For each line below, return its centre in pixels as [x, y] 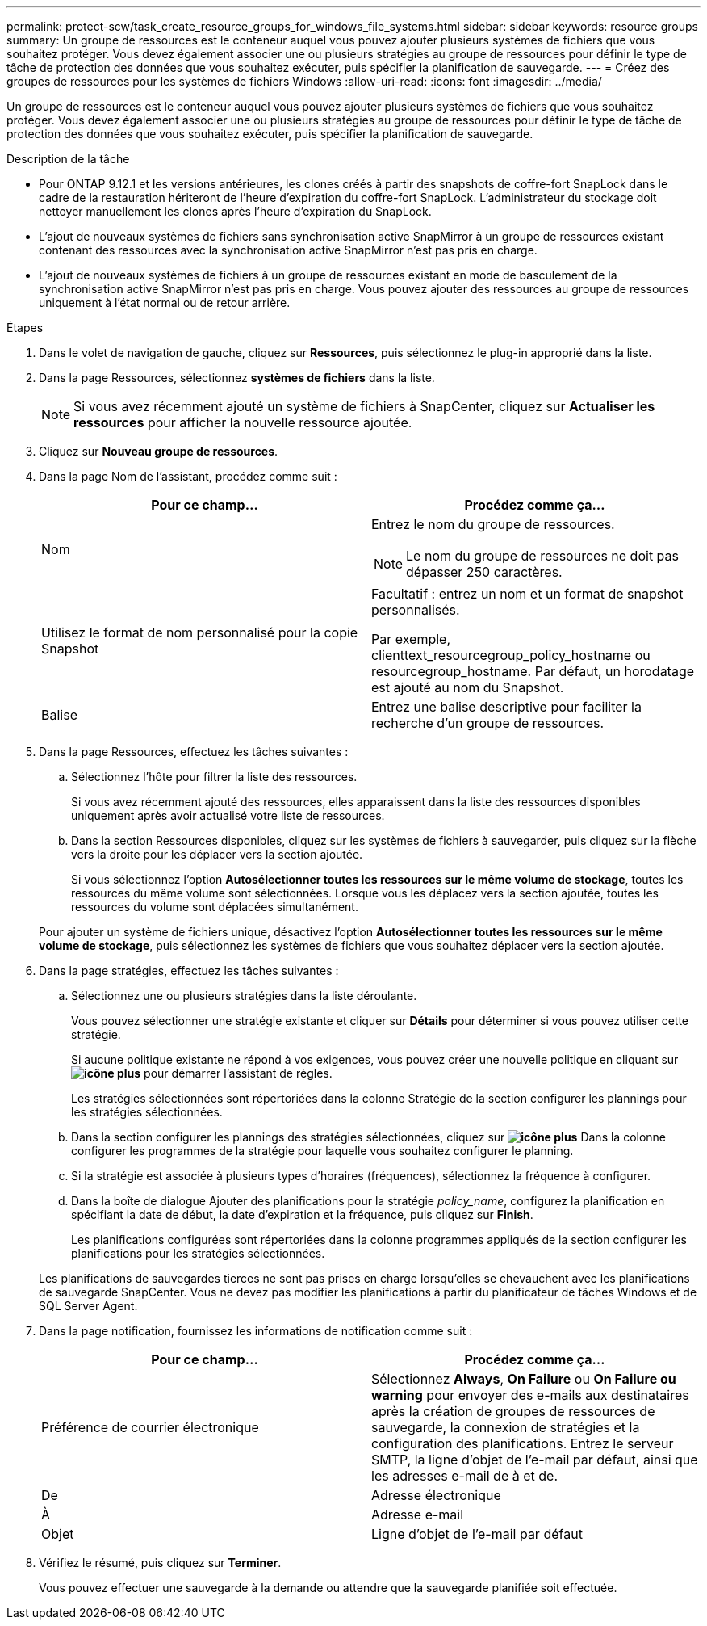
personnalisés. [416, 610]
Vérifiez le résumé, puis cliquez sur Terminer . [160, 1563]
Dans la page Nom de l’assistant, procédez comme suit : [188, 476]
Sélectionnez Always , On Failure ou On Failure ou [524, 1379]
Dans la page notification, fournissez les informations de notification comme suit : [256, 1331]
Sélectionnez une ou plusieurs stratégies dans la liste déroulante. [244, 996]
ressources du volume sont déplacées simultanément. [215, 907]
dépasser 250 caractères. [484, 572]
